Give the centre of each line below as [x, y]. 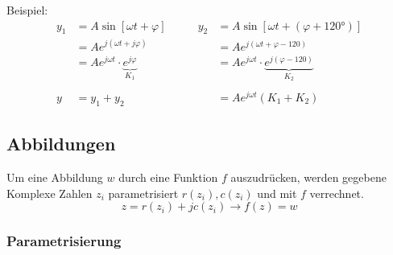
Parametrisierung [64, 241]
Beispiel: [27, 10]
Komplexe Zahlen [50, 193]
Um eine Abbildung [55, 177]
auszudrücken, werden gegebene [308, 177]
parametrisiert [143, 193]
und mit [277, 193]
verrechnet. [337, 193]
